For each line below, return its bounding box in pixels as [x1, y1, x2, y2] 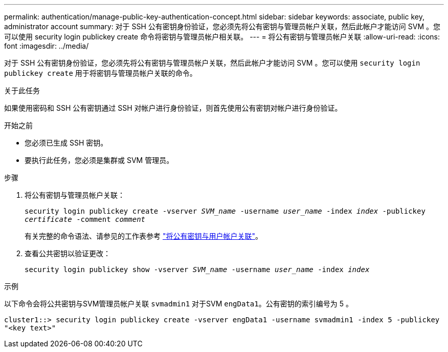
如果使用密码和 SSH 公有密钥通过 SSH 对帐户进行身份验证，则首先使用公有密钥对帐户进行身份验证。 [4, 103, 342, 112]
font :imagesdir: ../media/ [4, 42, 89, 50]
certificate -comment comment [25, 215, 146, 223]
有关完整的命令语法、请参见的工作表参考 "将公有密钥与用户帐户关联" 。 [25, 232, 262, 240]
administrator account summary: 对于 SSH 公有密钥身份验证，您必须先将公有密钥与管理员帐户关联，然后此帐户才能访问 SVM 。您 [4, 22, 441, 31]
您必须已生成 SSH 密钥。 [25, 138, 108, 147]
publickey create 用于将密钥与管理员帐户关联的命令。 [4, 69, 197, 77]
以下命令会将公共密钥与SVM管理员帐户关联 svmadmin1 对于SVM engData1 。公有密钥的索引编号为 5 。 [4, 299, 353, 308]
